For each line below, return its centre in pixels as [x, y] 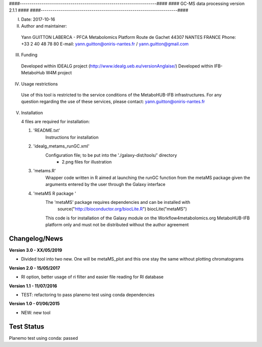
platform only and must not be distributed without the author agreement [117, 225]
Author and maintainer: [44, 26]
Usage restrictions [40, 84]
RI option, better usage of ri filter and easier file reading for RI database [92, 277]
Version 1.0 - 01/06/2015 [34, 304]
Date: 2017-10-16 [38, 19]
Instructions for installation [72, 137]
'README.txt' [47, 131]
